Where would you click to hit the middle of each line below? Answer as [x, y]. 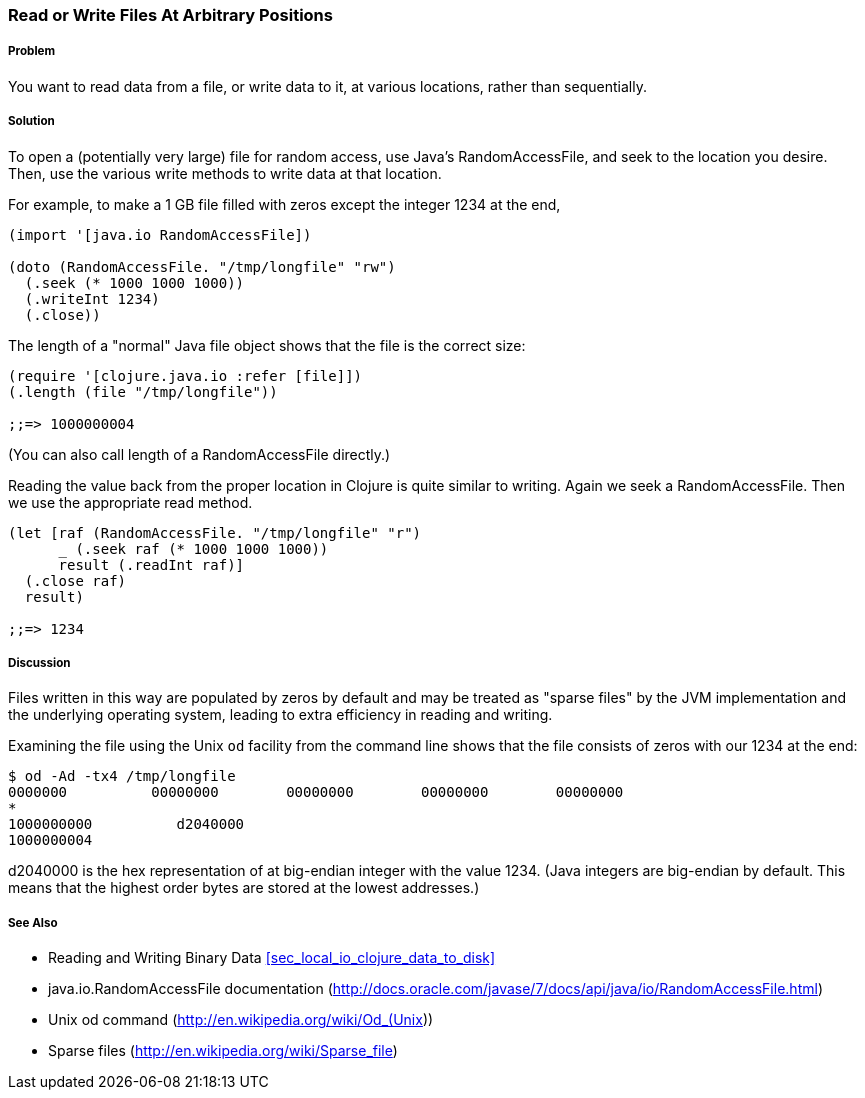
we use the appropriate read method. [130, 502]
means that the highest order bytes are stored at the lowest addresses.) [244, 888]
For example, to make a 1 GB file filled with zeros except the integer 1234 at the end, [284, 204]
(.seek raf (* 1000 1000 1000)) [202, 548]
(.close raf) [75, 580]
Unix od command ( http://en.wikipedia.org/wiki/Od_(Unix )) [241, 1020]
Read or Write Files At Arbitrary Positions [170, 15]
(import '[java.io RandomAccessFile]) [160, 234]
